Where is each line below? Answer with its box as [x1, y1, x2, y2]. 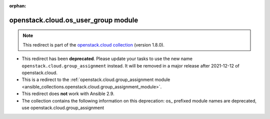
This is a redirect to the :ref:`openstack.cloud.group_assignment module [21, 76, 170, 82]
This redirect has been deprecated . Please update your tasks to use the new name [21, 55, 192, 62]
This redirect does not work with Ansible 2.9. [21, 90, 114, 97]
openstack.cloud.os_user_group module [9, 15, 138, 24]
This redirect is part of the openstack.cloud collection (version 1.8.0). [22, 41, 165, 47]
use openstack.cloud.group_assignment [21, 104, 104, 110]
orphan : [9, 3, 26, 8]
